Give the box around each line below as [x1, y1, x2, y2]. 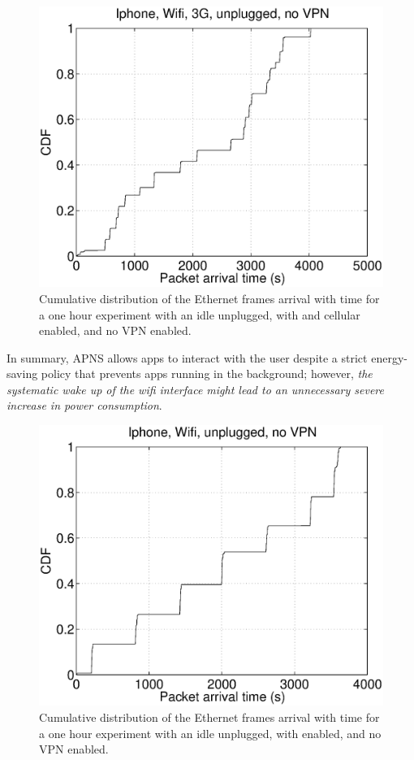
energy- [371, 349, 408, 366]
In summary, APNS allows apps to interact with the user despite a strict [6, 349, 368, 366]
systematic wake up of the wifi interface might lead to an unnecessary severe [6, 380, 384, 397]
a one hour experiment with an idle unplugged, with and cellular [39, 306, 360, 323]
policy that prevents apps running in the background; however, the [41, 365, 373, 382]
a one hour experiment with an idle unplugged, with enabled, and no [39, 724, 382, 741]
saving [6, 365, 38, 382]
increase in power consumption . [6, 397, 162, 414]
